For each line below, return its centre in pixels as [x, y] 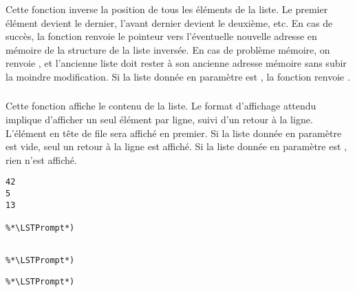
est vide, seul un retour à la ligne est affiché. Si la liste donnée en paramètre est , [176, 146]
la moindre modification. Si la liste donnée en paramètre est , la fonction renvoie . [178, 76]
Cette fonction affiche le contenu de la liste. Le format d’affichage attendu [161, 106]
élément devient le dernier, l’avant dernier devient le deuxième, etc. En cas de [169, 22]
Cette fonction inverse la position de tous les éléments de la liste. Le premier [167, 9]
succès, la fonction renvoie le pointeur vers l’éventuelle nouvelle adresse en [161, 36]
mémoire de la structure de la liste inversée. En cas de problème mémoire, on [168, 49]
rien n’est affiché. [41, 159]
